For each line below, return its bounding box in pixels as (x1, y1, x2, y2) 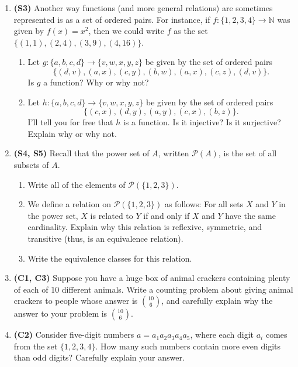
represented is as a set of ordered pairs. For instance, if (13, 13, 210, 25)
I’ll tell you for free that (27, 116, 113, 128)
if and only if (143, 209, 190, 221)
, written (158, 147, 189, 159)
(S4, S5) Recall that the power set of (13, 147, 150, 159)
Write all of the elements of (27, 178, 126, 190)
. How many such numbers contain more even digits (95, 339, 280, 352)
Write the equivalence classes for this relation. (27, 252, 192, 264)
